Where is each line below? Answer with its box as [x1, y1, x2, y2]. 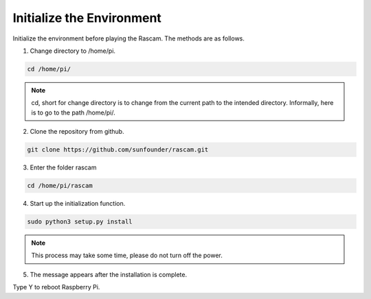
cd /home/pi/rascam [27, 182, 93, 190]
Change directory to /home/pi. [30, 47, 116, 55]
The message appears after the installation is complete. [30, 270, 188, 278]
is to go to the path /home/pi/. [31, 108, 116, 117]
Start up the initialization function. [30, 200, 126, 208]
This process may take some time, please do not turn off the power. [31, 251, 223, 260]
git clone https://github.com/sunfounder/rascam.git [27, 146, 209, 154]
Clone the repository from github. [30, 128, 124, 136]
